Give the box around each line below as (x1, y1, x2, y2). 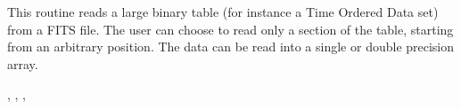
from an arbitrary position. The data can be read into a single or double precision (7, 37, 455, 56)
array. (7, 54, 38, 73)
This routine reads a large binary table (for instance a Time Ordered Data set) (7, 3, 439, 21)
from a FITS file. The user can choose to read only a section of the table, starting (7, 19, 454, 38)
